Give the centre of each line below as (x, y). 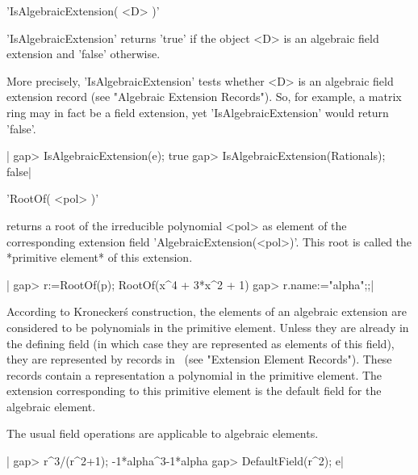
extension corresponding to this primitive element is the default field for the (194, 391)
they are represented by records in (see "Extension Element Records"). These (199, 359)
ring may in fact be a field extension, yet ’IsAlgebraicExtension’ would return (198, 112)
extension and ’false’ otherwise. (84, 54)
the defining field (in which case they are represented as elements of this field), (201, 343)
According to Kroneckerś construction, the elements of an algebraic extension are (207, 311)
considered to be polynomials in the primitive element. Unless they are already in (208, 327)
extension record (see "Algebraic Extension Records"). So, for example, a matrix (204, 97)
